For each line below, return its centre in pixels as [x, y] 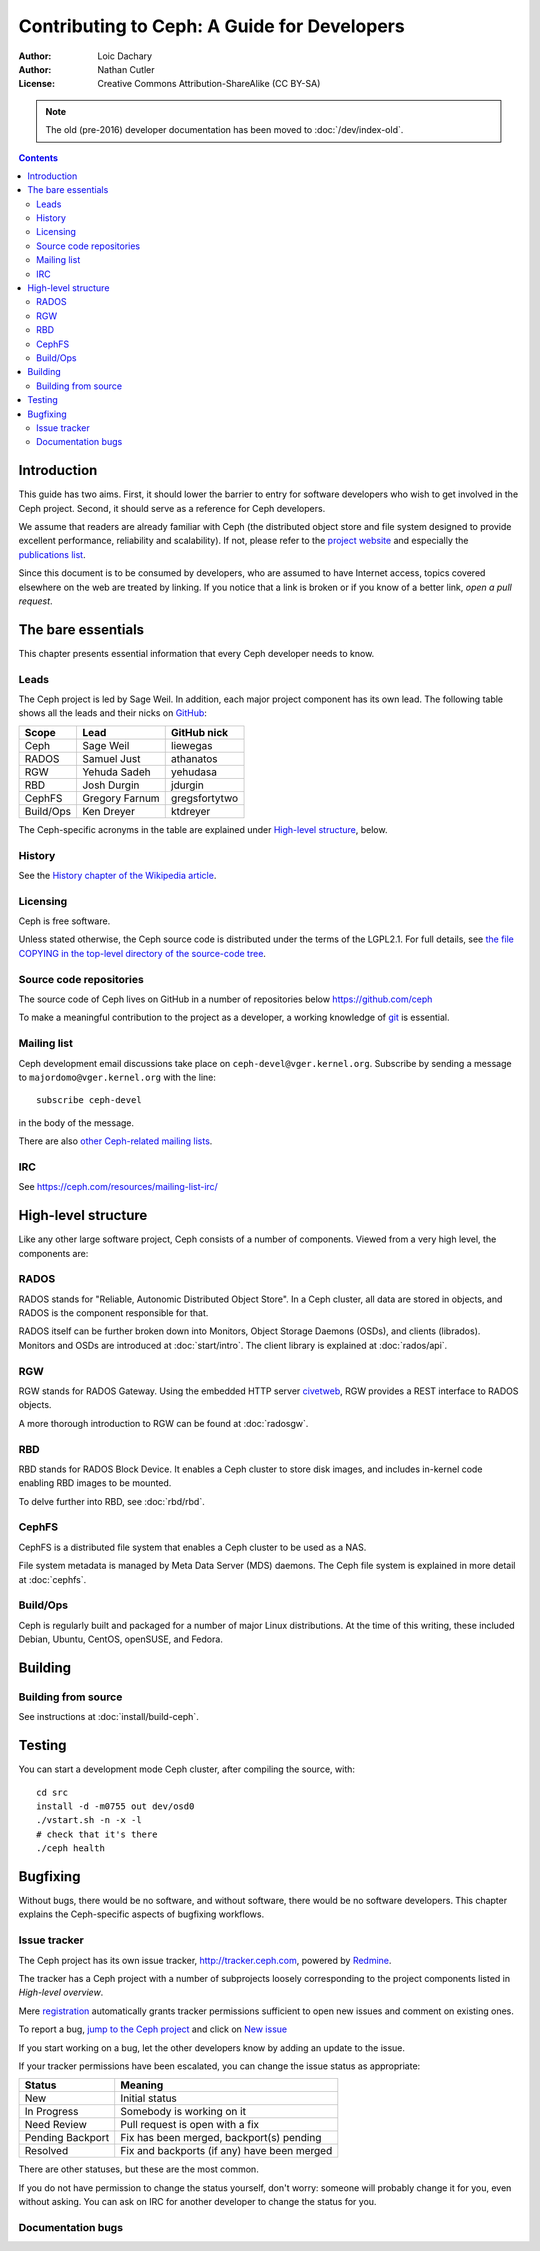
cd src [52, 1792]
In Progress [51, 2112]
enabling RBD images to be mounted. [95, 1483]
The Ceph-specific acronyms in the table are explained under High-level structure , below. [203, 829]
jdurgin [187, 785]
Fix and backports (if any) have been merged [226, 2151]
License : [36, 84]
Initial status [148, 2098]
